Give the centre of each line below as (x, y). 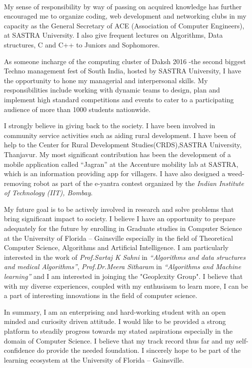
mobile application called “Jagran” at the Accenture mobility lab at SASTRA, (121, 164)
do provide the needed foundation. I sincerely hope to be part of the (139, 350)
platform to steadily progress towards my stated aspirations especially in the (118, 331)
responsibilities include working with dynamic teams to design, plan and (112, 90)
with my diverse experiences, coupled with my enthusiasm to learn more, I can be (126, 286)
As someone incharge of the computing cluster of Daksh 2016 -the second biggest (125, 61)
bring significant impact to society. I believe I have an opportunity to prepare (120, 218)
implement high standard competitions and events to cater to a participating (119, 99)
